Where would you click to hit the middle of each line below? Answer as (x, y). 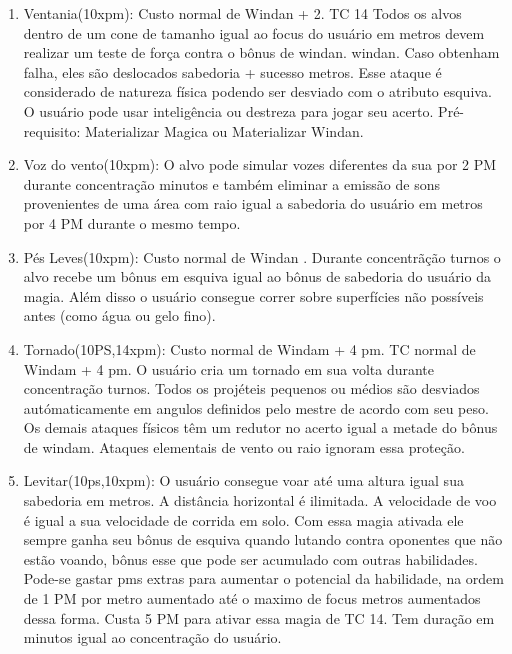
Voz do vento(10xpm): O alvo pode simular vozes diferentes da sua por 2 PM (260, 164)
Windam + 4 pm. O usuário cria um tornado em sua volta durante (229, 368)
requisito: (52, 130)
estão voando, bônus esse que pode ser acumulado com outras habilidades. (250, 558)
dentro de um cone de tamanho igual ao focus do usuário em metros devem (254, 32)
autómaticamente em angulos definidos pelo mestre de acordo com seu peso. (256, 407)
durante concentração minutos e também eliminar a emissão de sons (231, 183)
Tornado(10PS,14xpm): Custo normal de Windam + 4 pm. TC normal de (249, 348)
